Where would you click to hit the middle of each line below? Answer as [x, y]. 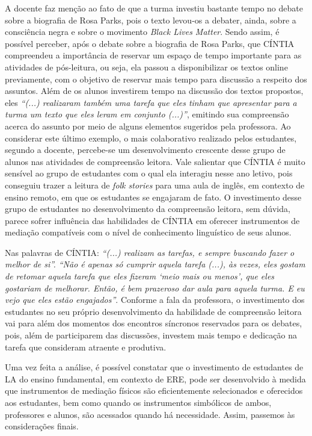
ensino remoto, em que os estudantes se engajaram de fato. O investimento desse [153, 197]
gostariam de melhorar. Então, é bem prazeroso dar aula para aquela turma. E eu [155, 288]
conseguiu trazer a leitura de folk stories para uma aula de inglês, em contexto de [155, 185]
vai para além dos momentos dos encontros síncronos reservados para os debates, [154, 323]
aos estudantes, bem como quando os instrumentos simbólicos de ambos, [138, 402]
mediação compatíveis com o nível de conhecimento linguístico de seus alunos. [148, 232]
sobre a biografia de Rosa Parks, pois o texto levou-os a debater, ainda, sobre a [151, 20]
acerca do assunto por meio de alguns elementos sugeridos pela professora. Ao [148, 126]
